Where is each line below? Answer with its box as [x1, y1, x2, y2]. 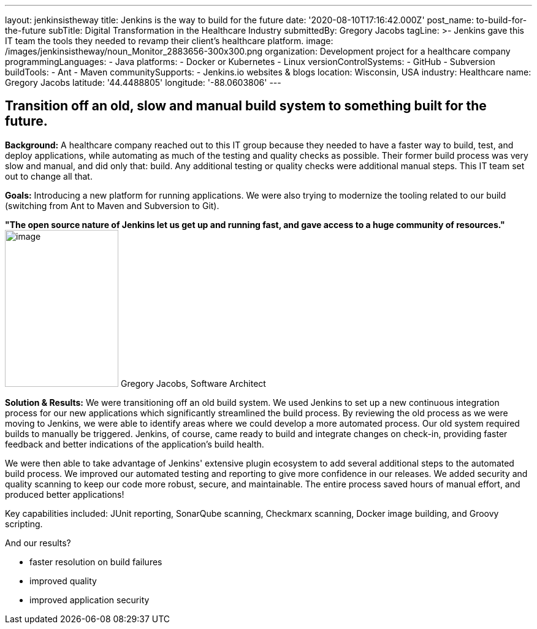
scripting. [5, 518, 43, 529]
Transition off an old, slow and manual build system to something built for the [5, 98, 487, 114]
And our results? [5, 537, 71, 548]
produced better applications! [5, 489, 124, 500]
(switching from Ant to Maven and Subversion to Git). [5, 200, 219, 211]
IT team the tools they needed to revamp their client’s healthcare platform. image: [5, 36, 333, 46]
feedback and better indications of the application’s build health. [5, 438, 264, 449]
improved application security [29, 594, 150, 605]
